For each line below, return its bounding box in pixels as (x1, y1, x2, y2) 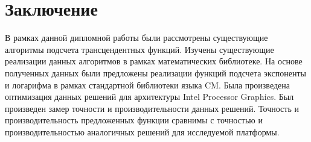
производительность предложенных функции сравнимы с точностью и (5, 114, 263, 126)
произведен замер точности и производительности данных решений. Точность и (5, 102, 299, 114)
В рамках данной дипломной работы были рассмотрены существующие (5, 31, 268, 44)
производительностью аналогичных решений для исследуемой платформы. (5, 125, 280, 138)
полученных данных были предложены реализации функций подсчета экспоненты (5, 66, 306, 79)
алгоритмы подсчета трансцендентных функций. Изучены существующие (5, 43, 274, 55)
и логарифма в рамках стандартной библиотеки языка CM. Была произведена (5, 78, 290, 91)
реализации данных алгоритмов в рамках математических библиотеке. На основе (5, 55, 303, 67)
